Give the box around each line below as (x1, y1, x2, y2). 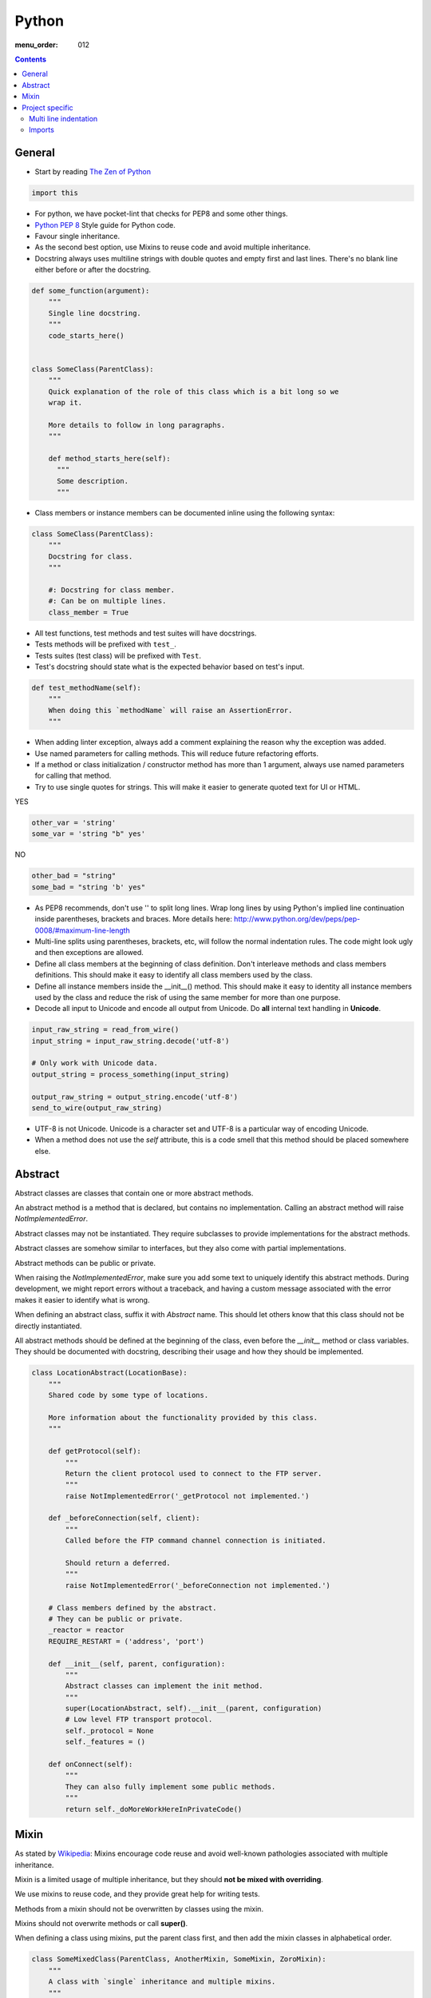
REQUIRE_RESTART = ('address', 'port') (48, 1637, 205, 1646)
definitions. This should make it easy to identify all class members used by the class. (34, 970, 313, 980)
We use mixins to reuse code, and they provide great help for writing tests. (14, 1889, 260, 1899)
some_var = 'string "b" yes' (31, 830, 146, 838)
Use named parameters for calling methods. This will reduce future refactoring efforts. (34, 748, 319, 758)
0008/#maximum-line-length (34, 925, 131, 935)
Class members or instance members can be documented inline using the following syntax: (34, 508, 335, 518)
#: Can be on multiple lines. (48, 596, 167, 606)
